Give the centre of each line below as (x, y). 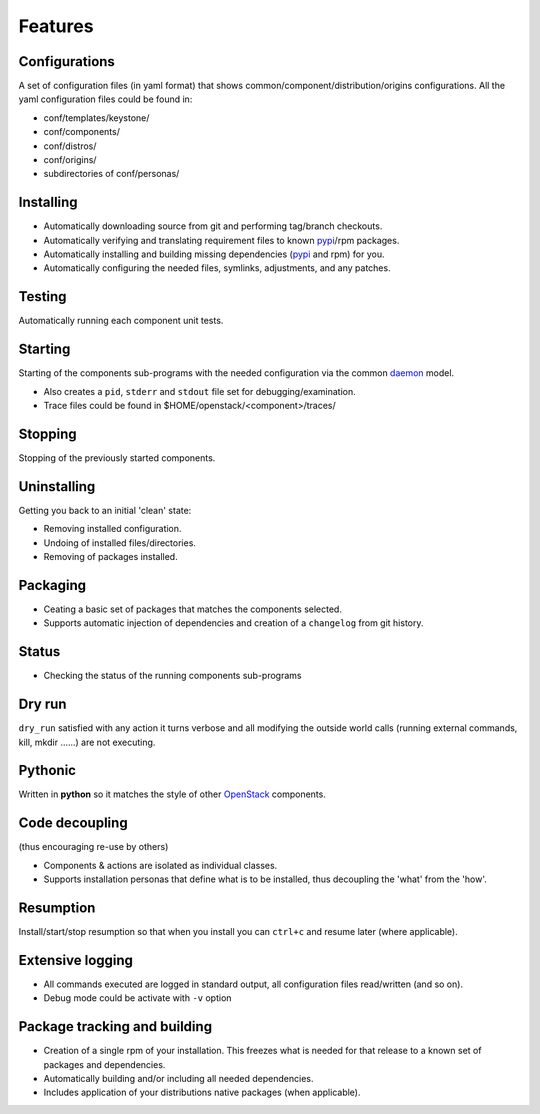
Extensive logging (76, 960)
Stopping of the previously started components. (117, 457)
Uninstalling (57, 486)
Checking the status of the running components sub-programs (172, 676)
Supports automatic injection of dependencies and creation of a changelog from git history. (233, 623)
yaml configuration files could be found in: (105, 99)
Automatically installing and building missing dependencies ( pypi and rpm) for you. (214, 254)
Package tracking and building (115, 1026)
